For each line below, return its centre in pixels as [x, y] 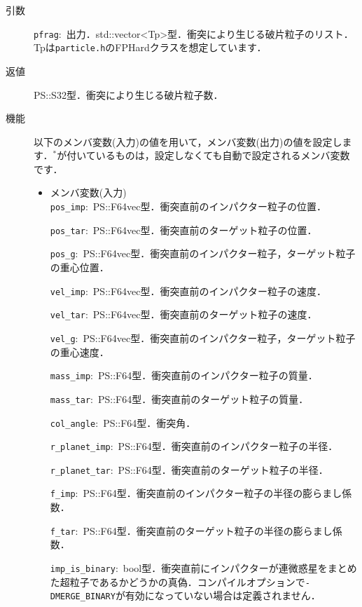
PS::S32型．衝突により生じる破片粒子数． [128, 94]
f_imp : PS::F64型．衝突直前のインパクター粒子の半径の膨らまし [196, 493]
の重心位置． [79, 267]
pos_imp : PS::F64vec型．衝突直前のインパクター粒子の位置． [188, 206]
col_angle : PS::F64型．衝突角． [123, 422]
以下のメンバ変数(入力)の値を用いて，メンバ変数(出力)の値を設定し [188, 141]
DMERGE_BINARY [83, 597]
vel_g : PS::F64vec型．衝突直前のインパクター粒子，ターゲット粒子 [203, 337]
